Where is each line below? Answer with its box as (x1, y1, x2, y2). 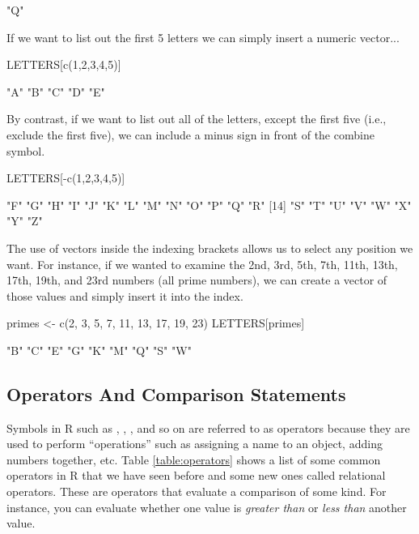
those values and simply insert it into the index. (6, 287, 243, 304)
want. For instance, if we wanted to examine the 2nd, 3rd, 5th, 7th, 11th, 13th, (6, 255, 398, 272)
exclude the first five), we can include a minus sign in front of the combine (6, 126, 375, 143)
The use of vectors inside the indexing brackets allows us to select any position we (6, 239, 413, 256)
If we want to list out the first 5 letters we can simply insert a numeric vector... (6, 28, 400, 45)
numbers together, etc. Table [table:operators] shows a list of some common (6, 451, 381, 468)
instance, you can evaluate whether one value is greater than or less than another (6, 498, 407, 515)
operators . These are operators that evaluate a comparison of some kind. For (6, 483, 387, 500)
